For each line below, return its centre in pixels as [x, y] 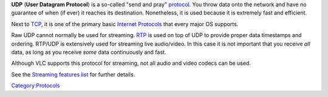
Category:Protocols [36, 85]
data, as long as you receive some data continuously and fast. [89, 52]
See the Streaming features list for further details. [73, 74]
